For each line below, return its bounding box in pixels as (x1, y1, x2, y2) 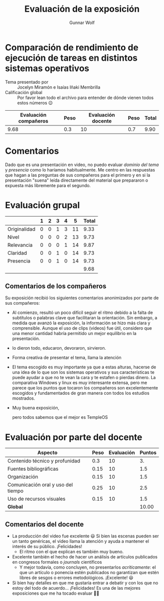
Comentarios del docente (5, 520, 84, 529)
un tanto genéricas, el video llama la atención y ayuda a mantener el (12, 538, 149, 544)
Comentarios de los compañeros (5, 282, 106, 290)
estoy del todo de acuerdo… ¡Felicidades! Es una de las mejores (12, 585, 141, 591)
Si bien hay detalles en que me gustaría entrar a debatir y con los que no (12, 580, 159, 586)
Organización (7, 474, 38, 481)
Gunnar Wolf (69, 20, 95, 25)
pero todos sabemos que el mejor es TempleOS (12, 414, 108, 420)
